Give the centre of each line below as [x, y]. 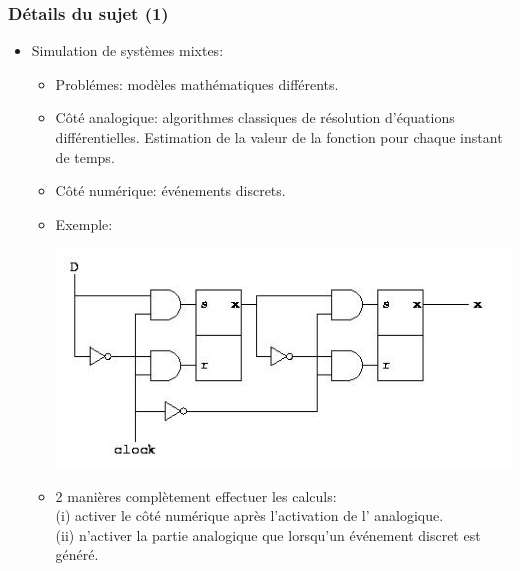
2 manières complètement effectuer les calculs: [196, 495]
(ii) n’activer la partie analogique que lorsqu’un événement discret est [268, 534]
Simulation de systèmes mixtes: [127, 50]
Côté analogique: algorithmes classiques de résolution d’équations [255, 117]
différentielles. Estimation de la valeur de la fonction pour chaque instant [279, 137]
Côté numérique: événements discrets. [170, 190]
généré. [77, 554]
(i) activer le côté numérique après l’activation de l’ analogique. [249, 515]
